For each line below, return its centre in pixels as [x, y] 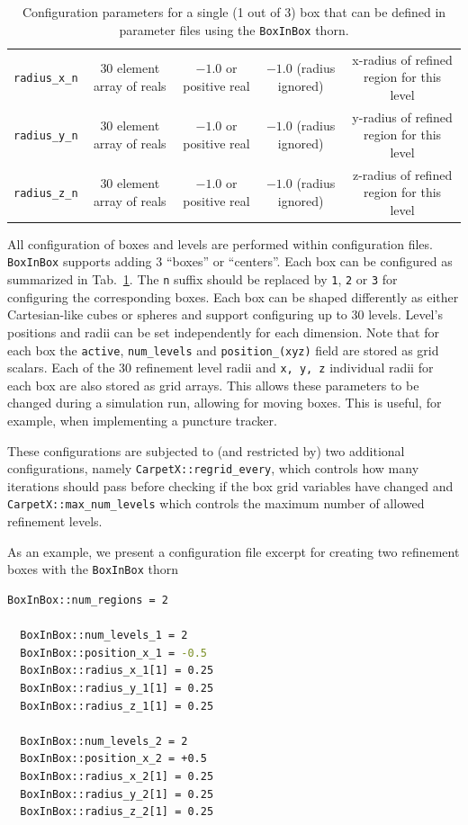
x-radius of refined [402, 59]
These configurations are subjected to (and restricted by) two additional [206, 450]
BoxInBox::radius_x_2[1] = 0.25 [117, 776]
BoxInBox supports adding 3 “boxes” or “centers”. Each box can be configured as [230, 261]
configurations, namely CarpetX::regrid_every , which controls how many [213, 468]
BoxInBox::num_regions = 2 [88, 600]
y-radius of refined [402, 117]
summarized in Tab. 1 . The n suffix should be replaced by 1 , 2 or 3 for [202, 279]
